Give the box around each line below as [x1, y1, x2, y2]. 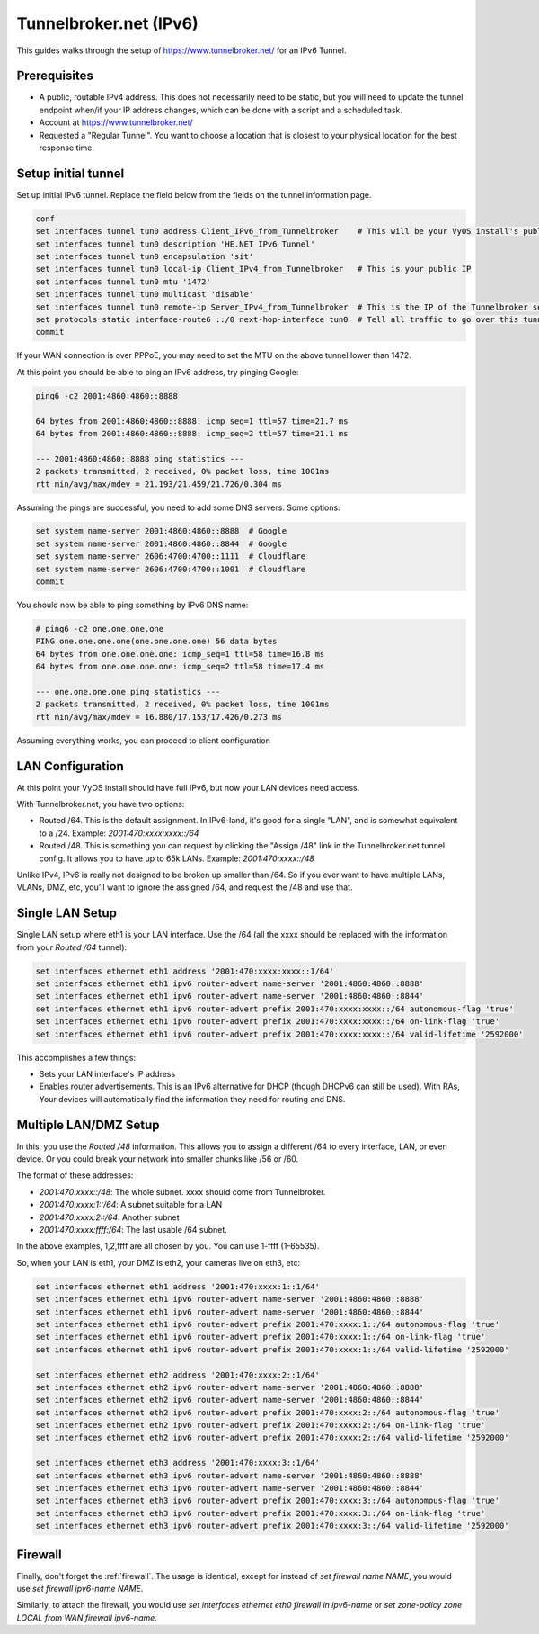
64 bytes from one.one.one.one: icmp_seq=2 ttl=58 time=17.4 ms [35, 661, 325, 672]
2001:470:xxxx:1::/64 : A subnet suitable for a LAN [39, 1199, 223, 1210]
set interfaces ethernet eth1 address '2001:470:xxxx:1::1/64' [35, 1281, 321, 1291]
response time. [39, 142, 94, 153]
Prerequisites [16, 68, 93, 84]
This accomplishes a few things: [16, 1052, 137, 1063]
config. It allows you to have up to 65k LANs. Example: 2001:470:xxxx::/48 [39, 853, 314, 864]
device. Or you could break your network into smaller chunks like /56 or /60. [16, 1154, 299, 1164]
